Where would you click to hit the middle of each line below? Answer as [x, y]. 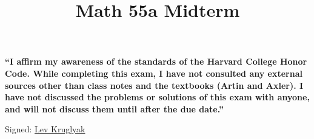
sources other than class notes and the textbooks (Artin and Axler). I [154, 85]
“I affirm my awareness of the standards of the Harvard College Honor [156, 61]
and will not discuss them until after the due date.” [114, 108]
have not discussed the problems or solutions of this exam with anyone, [157, 97]
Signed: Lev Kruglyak [45, 129]
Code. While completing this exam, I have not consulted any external [154, 73]
